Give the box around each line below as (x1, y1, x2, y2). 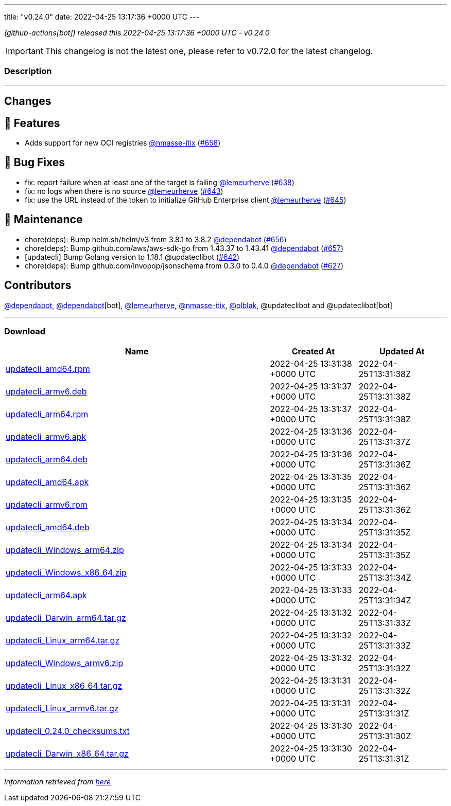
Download (4, 326, 46, 336)
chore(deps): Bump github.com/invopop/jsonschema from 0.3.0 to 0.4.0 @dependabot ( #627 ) (25, 261, 344, 270)
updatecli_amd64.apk (6, 477, 89, 488)
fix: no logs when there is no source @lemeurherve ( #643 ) (25, 186, 223, 195)
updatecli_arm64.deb (6, 454, 88, 465)
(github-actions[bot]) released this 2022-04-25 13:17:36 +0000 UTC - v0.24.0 (4, 28, 270, 37)
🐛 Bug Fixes (4, 156, 65, 169)
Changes (4, 95, 51, 108)
